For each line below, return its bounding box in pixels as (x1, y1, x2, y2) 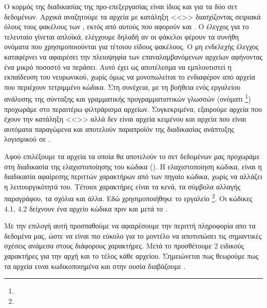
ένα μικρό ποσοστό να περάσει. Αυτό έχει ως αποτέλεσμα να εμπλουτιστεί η (4, 61, 232, 72)
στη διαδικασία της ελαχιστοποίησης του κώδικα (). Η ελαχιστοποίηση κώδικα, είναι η (4, 161, 262, 171)
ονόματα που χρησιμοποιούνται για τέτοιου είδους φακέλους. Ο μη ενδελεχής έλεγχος (4, 41, 259, 52)
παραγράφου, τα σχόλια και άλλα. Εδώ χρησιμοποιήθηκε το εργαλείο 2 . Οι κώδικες (4, 191, 253, 203)
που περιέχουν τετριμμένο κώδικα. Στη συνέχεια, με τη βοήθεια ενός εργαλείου (4, 81, 240, 92)
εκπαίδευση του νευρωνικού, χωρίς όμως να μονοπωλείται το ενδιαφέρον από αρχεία (4, 71, 255, 82)
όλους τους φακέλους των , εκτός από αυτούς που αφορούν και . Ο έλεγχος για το (4, 21, 249, 32)
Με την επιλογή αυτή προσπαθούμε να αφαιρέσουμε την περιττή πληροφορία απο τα (4, 220, 256, 231)
